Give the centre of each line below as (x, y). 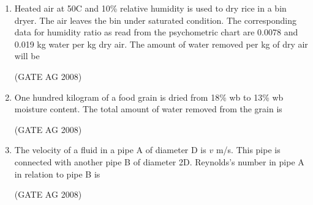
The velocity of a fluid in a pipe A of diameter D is (110, 150)
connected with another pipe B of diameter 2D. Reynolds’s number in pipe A (159, 161)
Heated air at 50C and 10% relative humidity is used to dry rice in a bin (150, 8)
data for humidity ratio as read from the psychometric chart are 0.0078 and (156, 32)
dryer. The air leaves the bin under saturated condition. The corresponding (156, 20)
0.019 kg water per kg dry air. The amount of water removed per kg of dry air (161, 44)
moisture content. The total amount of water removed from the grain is (148, 109)
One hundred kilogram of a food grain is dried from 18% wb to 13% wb (149, 97)
